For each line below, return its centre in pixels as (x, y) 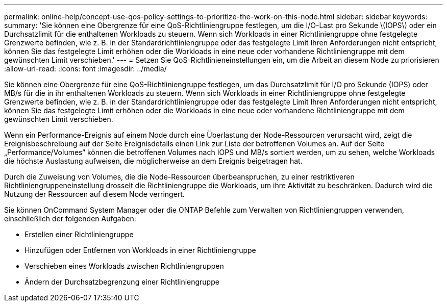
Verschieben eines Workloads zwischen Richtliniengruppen (124, 266)
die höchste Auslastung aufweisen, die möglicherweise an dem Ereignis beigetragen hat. (153, 161)
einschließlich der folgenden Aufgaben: (70, 219)
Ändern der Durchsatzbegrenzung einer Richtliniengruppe (122, 282)
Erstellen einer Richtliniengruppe (79, 234)
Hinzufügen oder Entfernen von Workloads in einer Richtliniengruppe (140, 250)
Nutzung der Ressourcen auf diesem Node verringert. (94, 194)
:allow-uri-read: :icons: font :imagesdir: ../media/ (85, 69)
